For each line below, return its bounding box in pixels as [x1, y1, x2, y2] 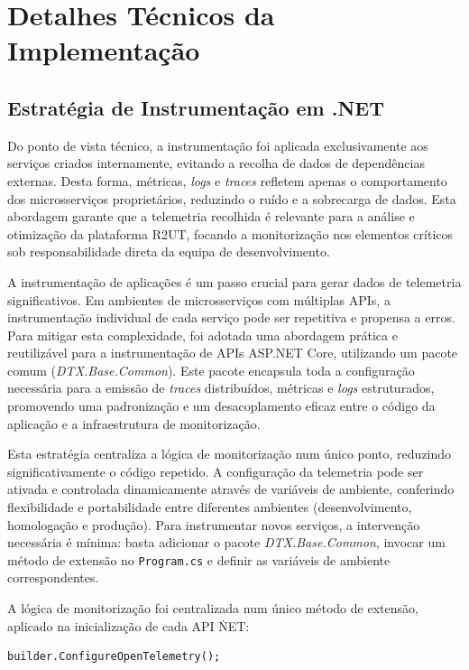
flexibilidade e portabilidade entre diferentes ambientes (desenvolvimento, [7, 498, 412, 516]
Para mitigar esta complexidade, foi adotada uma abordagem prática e [7, 325, 398, 344]
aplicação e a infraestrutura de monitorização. [7, 414, 261, 433]
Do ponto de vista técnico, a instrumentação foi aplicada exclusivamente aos [7, 135, 428, 154]
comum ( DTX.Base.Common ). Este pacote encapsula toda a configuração [7, 360, 415, 379]
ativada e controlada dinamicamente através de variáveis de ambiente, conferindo [7, 479, 455, 498]
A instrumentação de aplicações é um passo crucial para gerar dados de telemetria [7, 272, 462, 291]
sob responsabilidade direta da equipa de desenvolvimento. [7, 242, 330, 261]
